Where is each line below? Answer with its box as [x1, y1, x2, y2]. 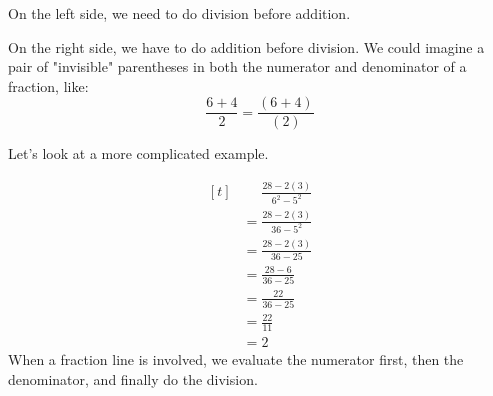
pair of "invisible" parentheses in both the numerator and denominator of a [8, 56, 467, 77]
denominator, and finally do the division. [8, 368, 258, 389]
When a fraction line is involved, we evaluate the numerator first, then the [8, 349, 464, 370]
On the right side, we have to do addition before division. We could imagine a [8, 36, 485, 57]
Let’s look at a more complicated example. [8, 143, 269, 164]
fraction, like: [8, 75, 89, 96]
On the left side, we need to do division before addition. [8, 3, 351, 23]
